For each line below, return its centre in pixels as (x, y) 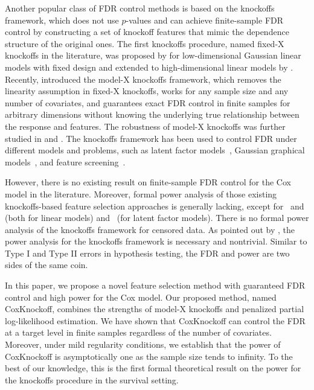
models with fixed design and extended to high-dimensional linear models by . (149, 67)
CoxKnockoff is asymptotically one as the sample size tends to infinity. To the (149, 356)
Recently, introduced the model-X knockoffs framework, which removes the (143, 79)
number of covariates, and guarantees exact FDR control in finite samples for (148, 102)
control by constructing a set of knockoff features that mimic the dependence (147, 32)
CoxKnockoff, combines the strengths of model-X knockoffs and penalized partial (155, 309)
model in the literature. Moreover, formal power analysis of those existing (141, 193)
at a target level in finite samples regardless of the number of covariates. (138, 332)
